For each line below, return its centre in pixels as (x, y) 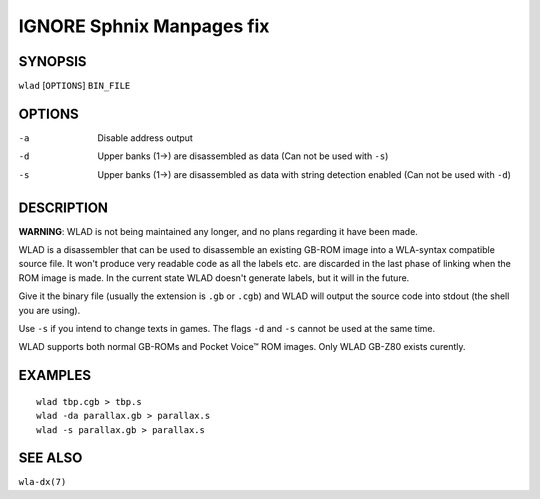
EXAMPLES (55, 375)
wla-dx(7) (42, 482)
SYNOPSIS (52, 61)
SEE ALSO (50, 458)
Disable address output (145, 137)
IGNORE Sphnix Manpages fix (144, 26)
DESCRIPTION (63, 207)
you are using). (49, 310)
